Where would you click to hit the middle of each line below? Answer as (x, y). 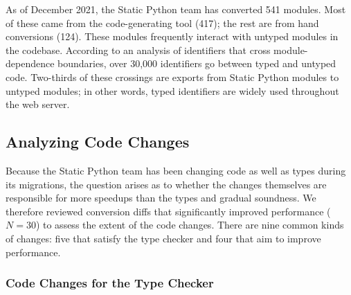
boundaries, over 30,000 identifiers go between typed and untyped (197, 63)
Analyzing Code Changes (98, 142)
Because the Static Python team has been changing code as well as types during (176, 170)
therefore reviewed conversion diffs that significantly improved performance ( (168, 211)
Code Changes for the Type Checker (110, 283)
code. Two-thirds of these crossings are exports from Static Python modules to (172, 77)
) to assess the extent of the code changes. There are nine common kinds (190, 225)
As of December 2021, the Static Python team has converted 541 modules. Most (176, 9)
